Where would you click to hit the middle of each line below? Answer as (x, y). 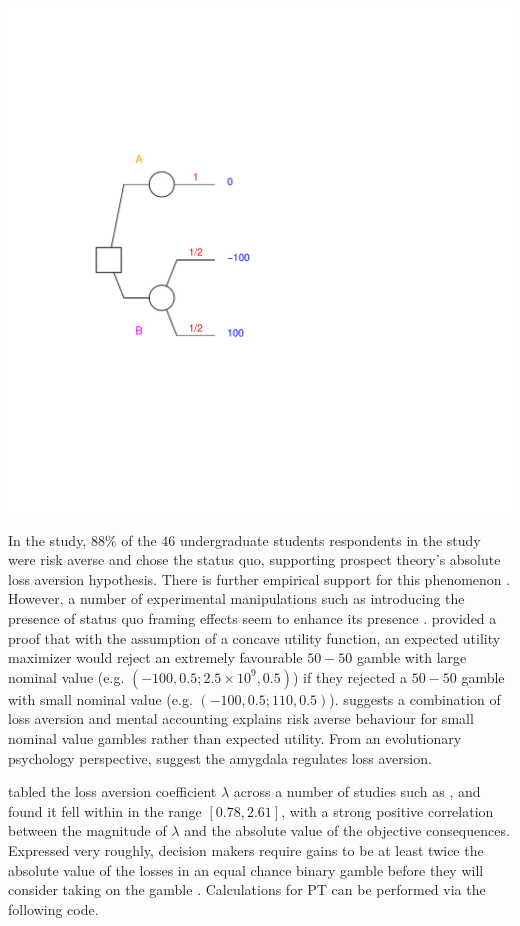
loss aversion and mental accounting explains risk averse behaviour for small (241, 718)
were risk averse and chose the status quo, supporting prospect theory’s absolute (254, 559)
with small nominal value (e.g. (100, 698)
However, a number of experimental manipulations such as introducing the (236, 598)
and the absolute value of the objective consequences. (347, 830)
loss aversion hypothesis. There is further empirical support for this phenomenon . (259, 578)
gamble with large (411, 657)
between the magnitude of (87, 830)
